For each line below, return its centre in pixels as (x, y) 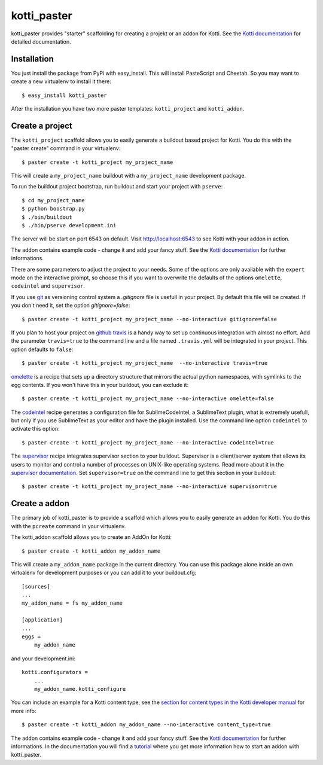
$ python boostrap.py (53, 209)
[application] (42, 620)
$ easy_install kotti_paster (64, 95)
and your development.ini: (43, 659)
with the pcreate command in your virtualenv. (68, 526)
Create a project (42, 126)
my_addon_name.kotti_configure (80, 689)
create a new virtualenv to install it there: (61, 81)
